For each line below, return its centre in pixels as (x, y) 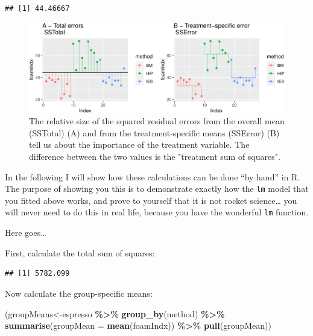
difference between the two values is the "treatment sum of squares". (155, 157)
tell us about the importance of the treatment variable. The (139, 144)
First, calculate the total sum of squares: (80, 252)
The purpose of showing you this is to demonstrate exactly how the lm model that (157, 189)
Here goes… (26, 233)
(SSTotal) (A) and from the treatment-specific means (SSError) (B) (154, 132)
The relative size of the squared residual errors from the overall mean (157, 121)
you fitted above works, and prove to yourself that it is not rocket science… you (151, 200)
